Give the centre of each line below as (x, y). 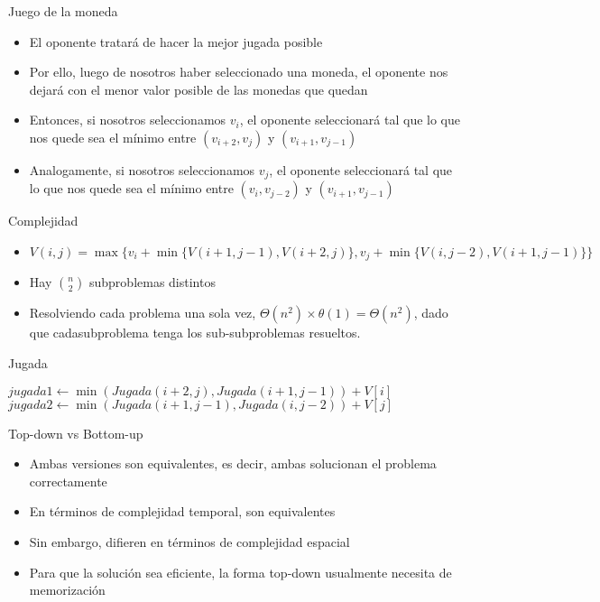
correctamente (68, 481)
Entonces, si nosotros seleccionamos (128, 120)
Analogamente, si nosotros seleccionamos (142, 169)
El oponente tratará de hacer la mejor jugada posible (176, 41)
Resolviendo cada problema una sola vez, (143, 313)
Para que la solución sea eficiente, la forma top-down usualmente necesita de (240, 572)
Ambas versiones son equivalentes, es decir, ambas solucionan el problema (233, 463)
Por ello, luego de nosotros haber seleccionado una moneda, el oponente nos (239, 72)
